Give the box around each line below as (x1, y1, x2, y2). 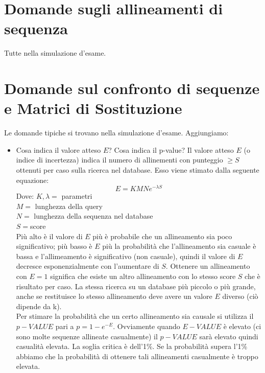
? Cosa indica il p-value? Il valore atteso (108, 144, 234, 155)
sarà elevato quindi (199, 331, 258, 341)
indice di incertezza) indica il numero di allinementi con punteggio (16, 154, 223, 165)
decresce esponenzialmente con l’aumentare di (16, 261, 159, 271)
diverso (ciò (222, 291, 258, 301)
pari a (55, 320, 74, 331)
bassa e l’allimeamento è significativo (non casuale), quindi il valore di (16, 250, 235, 261)
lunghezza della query (35, 200, 103, 211)
